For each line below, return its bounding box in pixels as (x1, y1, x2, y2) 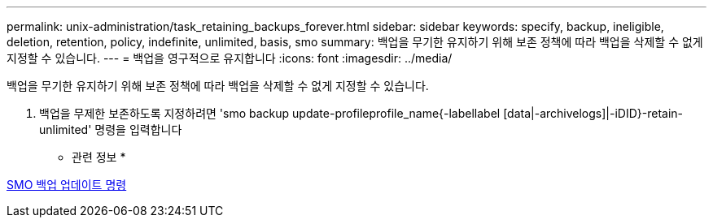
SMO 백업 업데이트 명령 (7, 178, 127, 192)
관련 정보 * (72, 150, 126, 164)
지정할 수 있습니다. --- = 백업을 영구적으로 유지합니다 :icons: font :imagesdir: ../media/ (7, 51, 453, 65)
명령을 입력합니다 (94, 123, 182, 136)
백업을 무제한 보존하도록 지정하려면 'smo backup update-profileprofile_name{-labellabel (39, 106, 501, 120)
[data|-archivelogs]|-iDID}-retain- (503, 106, 684, 120)
